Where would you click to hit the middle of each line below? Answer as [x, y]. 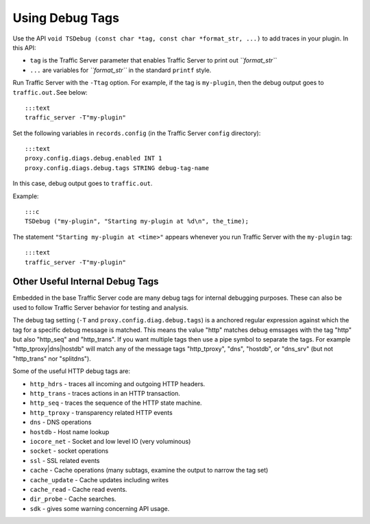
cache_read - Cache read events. [78, 489]
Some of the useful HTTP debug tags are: [71, 371]
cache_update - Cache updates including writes [99, 479]
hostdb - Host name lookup [70, 431]
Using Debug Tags [66, 18]
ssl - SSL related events [65, 460]
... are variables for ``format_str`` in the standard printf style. [121, 70]
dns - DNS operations [61, 422]
